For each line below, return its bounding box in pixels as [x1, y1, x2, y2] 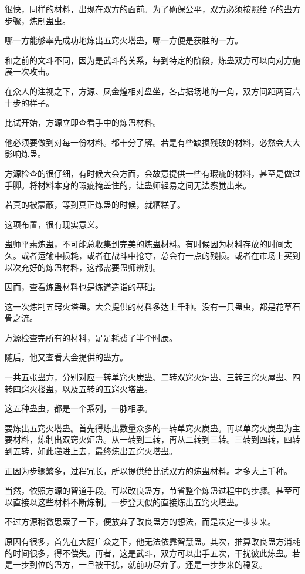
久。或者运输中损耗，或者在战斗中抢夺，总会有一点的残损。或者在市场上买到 [5, 249, 300, 261]
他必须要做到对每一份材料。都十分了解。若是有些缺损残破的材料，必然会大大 [5, 136, 300, 148]
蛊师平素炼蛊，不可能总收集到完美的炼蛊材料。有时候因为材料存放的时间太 [5, 238, 292, 250]
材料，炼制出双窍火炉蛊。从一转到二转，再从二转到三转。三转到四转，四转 [12, 433, 300, 445]
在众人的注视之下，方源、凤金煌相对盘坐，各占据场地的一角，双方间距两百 [5, 85, 292, 97]
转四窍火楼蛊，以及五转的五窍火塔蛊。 [5, 382, 152, 394]
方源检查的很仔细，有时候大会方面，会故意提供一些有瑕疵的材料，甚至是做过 [5, 167, 300, 179]
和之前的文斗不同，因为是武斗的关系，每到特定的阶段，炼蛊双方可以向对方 [5, 53, 292, 66]
